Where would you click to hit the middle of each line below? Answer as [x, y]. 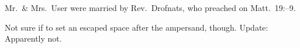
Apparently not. [33, 38]
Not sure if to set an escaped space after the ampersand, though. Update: [137, 27]
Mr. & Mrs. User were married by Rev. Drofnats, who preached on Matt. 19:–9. [150, 8]
